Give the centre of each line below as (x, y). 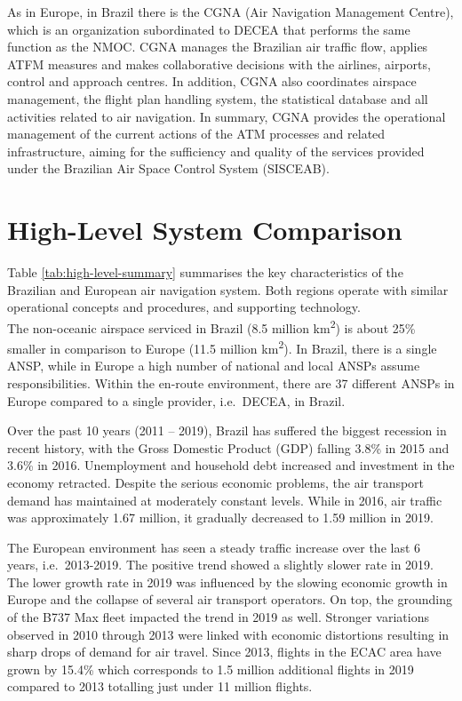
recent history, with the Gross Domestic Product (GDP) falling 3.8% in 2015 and (228, 447)
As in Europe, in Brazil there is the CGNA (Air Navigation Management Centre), (231, 12)
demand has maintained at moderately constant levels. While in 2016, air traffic (225, 500)
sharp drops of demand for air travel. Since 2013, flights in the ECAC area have (224, 652)
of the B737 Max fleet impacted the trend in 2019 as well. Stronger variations (218, 617)
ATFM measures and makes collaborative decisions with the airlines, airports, (219, 64)
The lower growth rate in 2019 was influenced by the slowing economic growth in (227, 582)
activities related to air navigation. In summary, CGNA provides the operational (227, 116)
